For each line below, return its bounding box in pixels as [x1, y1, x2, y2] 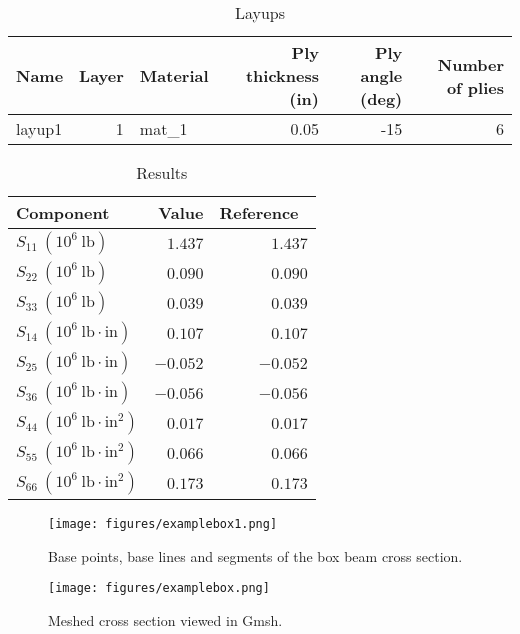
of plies [446, 75, 504, 99]
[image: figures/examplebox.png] [48, 581, 270, 596]
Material [139, 64, 209, 87]
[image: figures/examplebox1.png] [48, 517, 278, 531]
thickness [245, 64, 319, 87]
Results [136, 161, 188, 184]
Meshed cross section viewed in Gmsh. [48, 609, 283, 630]
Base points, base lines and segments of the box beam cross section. [48, 545, 463, 566]
